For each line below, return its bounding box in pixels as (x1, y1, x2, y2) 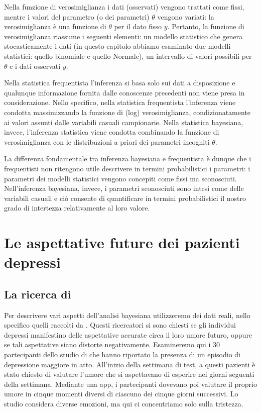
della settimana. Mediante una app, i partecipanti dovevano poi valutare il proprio (4, 378, 257, 389)
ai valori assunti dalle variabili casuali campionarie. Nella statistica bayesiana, (4, 117, 243, 127)
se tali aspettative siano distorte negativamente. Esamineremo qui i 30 (4, 339, 220, 350)
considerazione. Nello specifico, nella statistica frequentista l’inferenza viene (4, 97, 236, 108)
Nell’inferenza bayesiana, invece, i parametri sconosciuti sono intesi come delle (4, 183, 244, 193)
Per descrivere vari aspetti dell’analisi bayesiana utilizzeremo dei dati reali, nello (4, 310, 250, 320)
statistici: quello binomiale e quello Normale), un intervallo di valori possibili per (4, 50, 252, 61)
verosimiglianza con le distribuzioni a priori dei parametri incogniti (4, 136, 210, 147)
